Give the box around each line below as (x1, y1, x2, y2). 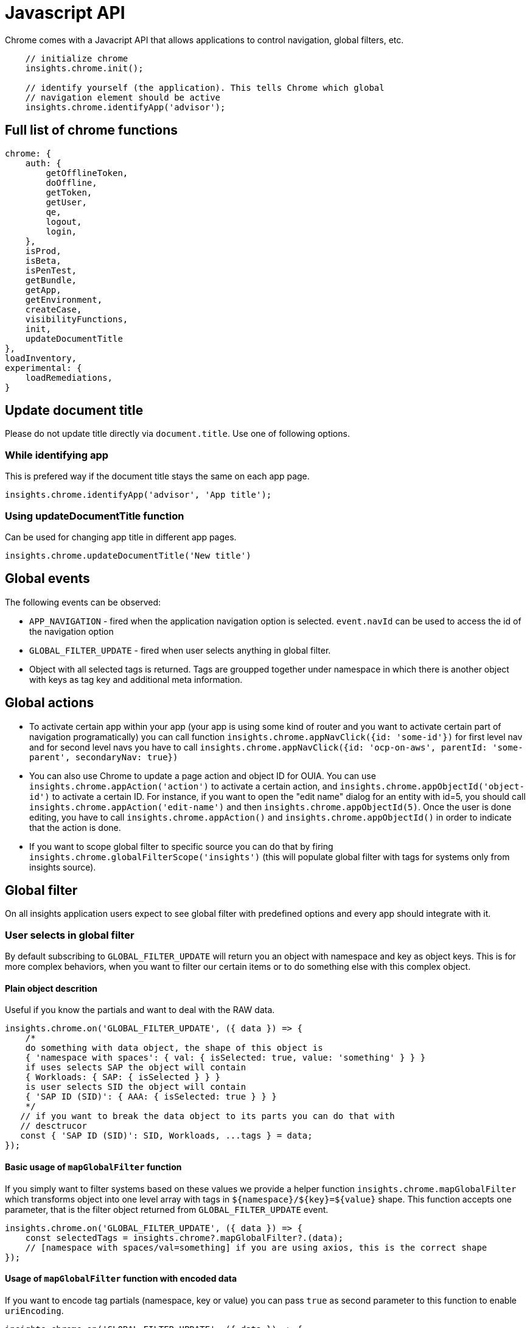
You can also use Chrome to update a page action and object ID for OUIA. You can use (29, 770, 376, 781)
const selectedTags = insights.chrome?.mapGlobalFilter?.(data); (25, 1232, 344, 1243)
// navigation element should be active (25, 92, 221, 102)
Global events (5, 571, 90, 587)
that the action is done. (29, 822, 121, 833)
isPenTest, (25, 265, 77, 275)
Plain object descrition (5, 983, 98, 994)
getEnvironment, (25, 294, 103, 305)
